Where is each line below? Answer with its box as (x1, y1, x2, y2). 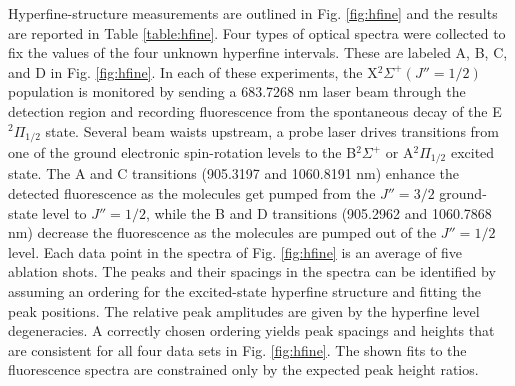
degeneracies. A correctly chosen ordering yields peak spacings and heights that (8, 320, 495, 341)
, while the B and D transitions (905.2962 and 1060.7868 (145, 202, 492, 223)
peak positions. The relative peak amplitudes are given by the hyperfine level (8, 300, 480, 321)
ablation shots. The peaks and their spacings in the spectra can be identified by (8, 261, 496, 282)
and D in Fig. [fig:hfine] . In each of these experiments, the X (8, 61, 378, 82)
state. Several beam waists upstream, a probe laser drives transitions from (45, 120, 500, 141)
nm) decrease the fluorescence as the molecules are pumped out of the (8, 222, 437, 243)
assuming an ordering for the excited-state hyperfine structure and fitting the (8, 281, 482, 302)
